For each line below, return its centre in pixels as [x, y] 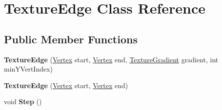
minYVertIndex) [29, 69]
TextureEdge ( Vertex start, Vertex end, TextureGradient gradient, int [111, 59]
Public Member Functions [71, 39]
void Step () [23, 101]
